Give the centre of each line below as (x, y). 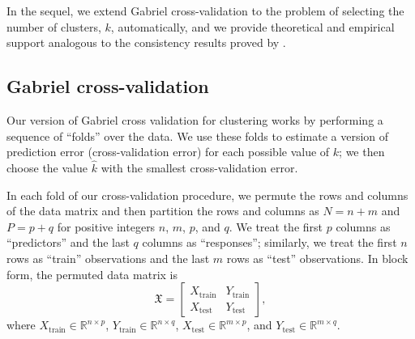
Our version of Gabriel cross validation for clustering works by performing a (195, 119)
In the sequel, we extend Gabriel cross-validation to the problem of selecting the (205, 11)
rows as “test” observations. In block (317, 258)
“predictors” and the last (68, 242)
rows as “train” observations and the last (108, 258)
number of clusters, (54, 26)
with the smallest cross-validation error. (199, 167)
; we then (362, 152)
